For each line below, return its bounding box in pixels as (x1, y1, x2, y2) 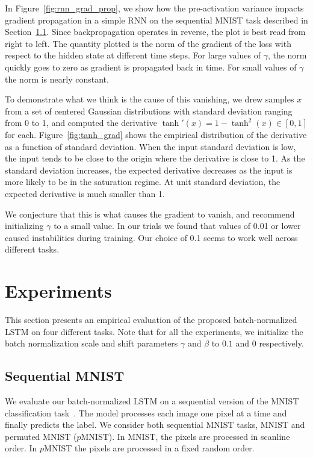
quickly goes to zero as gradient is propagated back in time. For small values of (5, 60, 297, 73)
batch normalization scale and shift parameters (5, 337, 178, 350)
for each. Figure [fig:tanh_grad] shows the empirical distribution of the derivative (5, 128, 307, 140)
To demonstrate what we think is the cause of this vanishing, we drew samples (5, 93, 294, 105)
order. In (5, 442, 37, 454)
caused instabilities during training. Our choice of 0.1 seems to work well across (5, 231, 298, 243)
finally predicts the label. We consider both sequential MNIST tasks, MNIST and (5, 418, 305, 431)
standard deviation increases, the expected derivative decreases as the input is (5, 163, 293, 176)
